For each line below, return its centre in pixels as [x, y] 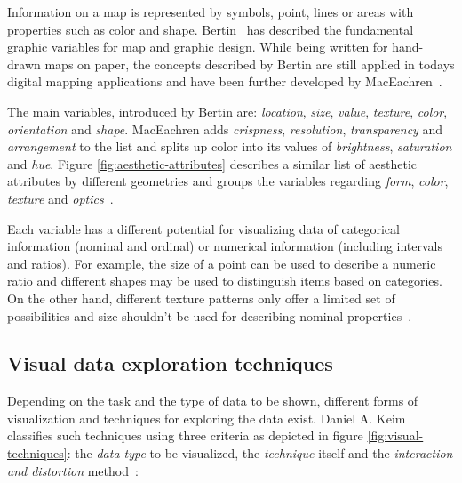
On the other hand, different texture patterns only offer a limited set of [201, 298]
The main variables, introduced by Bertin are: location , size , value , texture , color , [227, 111]
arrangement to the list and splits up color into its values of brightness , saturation [230, 146]
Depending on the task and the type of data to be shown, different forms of [213, 401]
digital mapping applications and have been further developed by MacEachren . [225, 81]
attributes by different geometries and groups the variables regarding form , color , [228, 181]
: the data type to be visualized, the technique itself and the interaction [260, 453]
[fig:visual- [395, 435]
